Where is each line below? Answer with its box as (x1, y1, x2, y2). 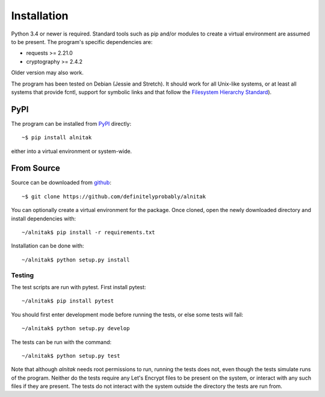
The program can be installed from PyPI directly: (11, 120, 132, 127)
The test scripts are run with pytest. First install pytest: (11, 283, 146, 290)
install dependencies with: (11, 214, 76, 222)
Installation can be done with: (11, 242, 84, 249)
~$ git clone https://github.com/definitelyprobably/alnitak (22, 193, 206, 200)
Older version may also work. (11, 69, 84, 77)
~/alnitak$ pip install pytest (22, 298, 114, 304)
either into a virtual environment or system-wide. (11, 148, 132, 155)
